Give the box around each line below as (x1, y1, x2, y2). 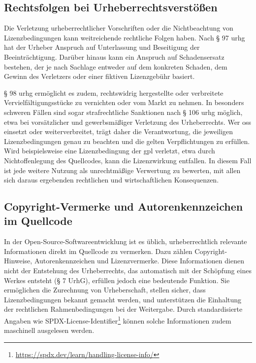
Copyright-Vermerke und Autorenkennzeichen (4, 199, 243, 214)
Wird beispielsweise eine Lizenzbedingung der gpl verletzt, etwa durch (4, 145, 215, 156)
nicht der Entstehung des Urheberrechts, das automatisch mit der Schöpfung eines (4, 265, 252, 276)
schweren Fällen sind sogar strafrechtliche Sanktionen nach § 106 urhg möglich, (4, 107, 243, 117)
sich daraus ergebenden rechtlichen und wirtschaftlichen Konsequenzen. (4, 175, 219, 185)
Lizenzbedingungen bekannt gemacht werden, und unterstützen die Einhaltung (4, 294, 242, 304)
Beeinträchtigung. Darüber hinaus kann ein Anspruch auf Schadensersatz (4, 51, 224, 62)
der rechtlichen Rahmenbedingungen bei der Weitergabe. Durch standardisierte (4, 304, 243, 314)
